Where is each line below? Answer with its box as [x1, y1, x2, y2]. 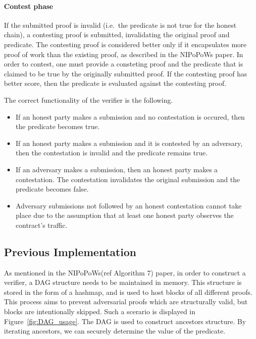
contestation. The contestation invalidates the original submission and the [15, 174, 240, 184]
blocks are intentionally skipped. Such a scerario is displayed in [4, 306, 196, 317]
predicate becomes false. [15, 184, 89, 194]
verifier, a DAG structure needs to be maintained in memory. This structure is [4, 277, 242, 287]
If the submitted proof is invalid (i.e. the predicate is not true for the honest [4, 19, 237, 30]
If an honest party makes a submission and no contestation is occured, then [15, 111, 245, 122]
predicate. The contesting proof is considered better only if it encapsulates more [4, 39, 247, 49]
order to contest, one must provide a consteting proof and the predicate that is [4, 59, 243, 69]
